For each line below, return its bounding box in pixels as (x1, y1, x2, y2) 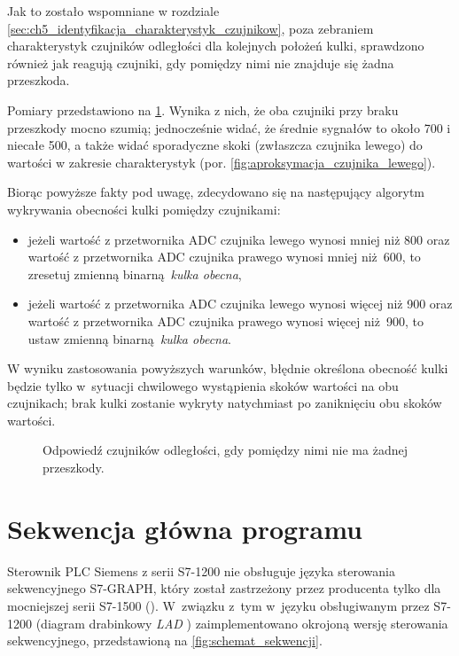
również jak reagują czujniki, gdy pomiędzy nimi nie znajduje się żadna (7, 53, 394, 72)
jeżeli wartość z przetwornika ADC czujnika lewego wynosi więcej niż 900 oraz (27, 294, 453, 313)
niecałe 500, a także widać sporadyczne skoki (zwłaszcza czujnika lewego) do (7, 136, 423, 154)
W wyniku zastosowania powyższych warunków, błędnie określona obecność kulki (7, 359, 448, 378)
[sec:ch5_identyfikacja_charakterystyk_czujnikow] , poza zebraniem (7, 19, 374, 37)
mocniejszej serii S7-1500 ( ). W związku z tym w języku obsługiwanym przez (7, 596, 430, 614)
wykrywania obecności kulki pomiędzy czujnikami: (7, 199, 281, 218)
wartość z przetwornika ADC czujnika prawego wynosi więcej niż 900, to (27, 311, 424, 330)
